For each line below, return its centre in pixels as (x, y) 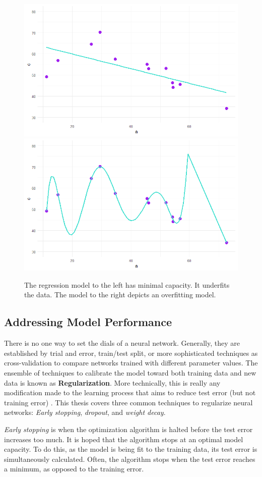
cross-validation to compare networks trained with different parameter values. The (131, 363)
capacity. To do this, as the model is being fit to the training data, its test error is (131, 449)
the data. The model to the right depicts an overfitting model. (120, 295)
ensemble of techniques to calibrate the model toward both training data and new (130, 373)
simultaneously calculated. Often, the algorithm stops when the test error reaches (130, 459)
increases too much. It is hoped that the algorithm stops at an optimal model (124, 439)
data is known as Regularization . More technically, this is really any (112, 382)
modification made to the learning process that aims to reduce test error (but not (130, 392)
